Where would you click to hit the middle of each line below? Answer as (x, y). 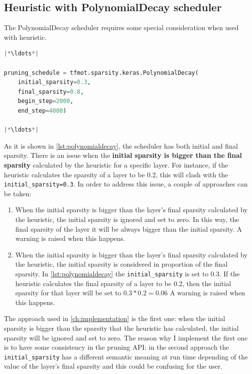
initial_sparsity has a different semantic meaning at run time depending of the (126, 356)
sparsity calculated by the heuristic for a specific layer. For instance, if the (116, 164)
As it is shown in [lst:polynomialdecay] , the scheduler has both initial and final (121, 145)
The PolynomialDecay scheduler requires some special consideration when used (121, 27)
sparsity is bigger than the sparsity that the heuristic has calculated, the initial (121, 328)
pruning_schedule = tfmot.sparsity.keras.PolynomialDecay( (101, 73)
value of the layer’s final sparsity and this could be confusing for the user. (113, 366)
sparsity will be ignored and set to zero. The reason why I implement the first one (126, 337)
